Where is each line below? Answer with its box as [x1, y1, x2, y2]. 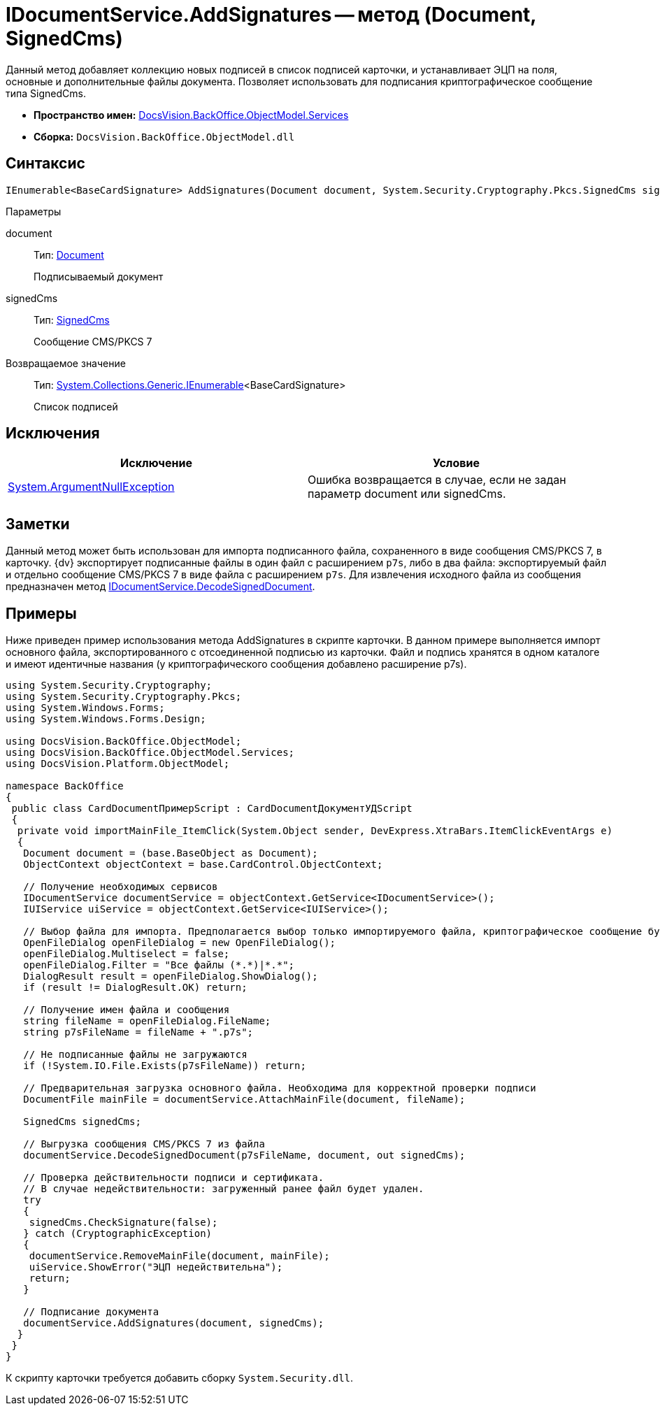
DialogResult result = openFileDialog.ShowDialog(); [23, 970, 318, 982]
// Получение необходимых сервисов [23, 881, 218, 893]
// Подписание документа [23, 1306, 159, 1318]
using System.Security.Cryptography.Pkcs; [6, 691, 242, 703]
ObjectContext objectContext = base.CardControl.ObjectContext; [23, 859, 383, 871]
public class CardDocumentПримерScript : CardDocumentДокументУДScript [11, 803, 412, 815]
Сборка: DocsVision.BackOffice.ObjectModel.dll [34, 130, 295, 143]
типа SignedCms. [6, 87, 86, 99]
